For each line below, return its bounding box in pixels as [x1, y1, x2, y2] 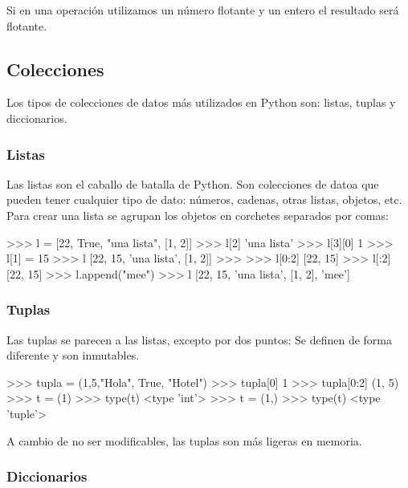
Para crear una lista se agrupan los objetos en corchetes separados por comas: [6, 206, 389, 223]
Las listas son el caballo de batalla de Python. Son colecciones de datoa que [6, 175, 379, 192]
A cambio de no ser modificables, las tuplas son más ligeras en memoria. [6, 432, 362, 449]
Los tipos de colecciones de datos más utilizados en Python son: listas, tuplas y [6, 94, 396, 111]
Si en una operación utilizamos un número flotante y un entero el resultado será [6, 2, 399, 18]
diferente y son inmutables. [6, 347, 140, 364]
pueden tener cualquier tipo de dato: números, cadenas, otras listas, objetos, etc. [6, 191, 402, 208]
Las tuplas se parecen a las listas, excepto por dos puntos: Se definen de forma [6, 331, 393, 348]
